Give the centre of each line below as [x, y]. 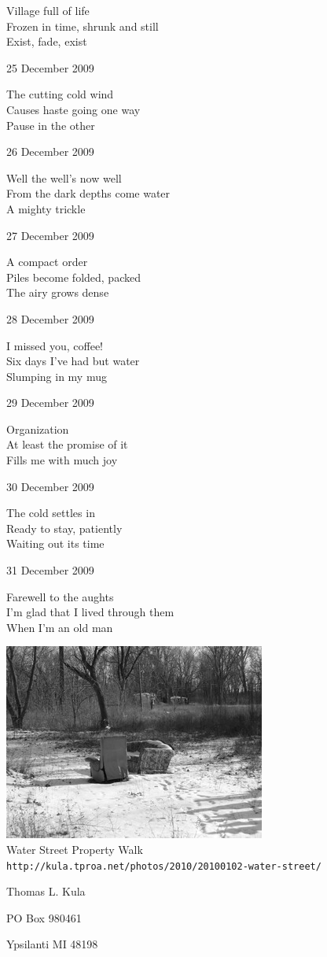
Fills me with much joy [62, 460]
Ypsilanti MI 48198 [52, 944]
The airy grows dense [58, 292]
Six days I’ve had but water [73, 361]
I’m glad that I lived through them [90, 612]
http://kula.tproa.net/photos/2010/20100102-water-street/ [164, 866]
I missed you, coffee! [55, 345]
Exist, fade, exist [47, 41]
